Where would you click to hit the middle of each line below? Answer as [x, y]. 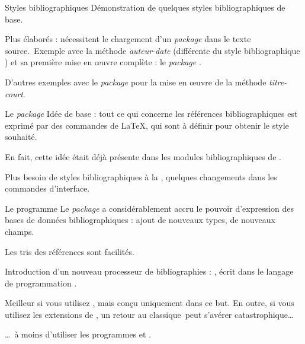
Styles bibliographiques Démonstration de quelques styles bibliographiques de [145, 7]
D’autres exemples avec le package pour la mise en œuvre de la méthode [136, 82]
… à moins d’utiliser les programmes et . [78, 334]
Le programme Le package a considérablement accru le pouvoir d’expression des [150, 208]
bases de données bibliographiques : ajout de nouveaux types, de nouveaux [140, 220]
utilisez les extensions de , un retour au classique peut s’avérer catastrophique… [149, 314]
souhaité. [21, 137]
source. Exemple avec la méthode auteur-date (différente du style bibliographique [152, 50]
